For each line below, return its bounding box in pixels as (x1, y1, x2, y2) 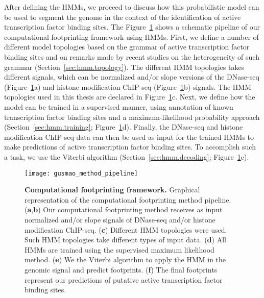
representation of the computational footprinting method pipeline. (25, 194, 231, 205)
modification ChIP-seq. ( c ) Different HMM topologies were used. (25, 224, 227, 235)
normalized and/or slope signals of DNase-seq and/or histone (25, 214, 215, 225)
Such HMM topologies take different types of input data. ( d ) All (25, 234, 226, 245)
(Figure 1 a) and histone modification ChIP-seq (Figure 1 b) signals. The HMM (4, 81, 252, 92)
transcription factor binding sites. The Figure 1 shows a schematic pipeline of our (4, 21, 260, 32)
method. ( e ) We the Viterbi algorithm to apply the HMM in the (25, 254, 226, 265)
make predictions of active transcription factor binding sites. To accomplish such (4, 141, 256, 152)
